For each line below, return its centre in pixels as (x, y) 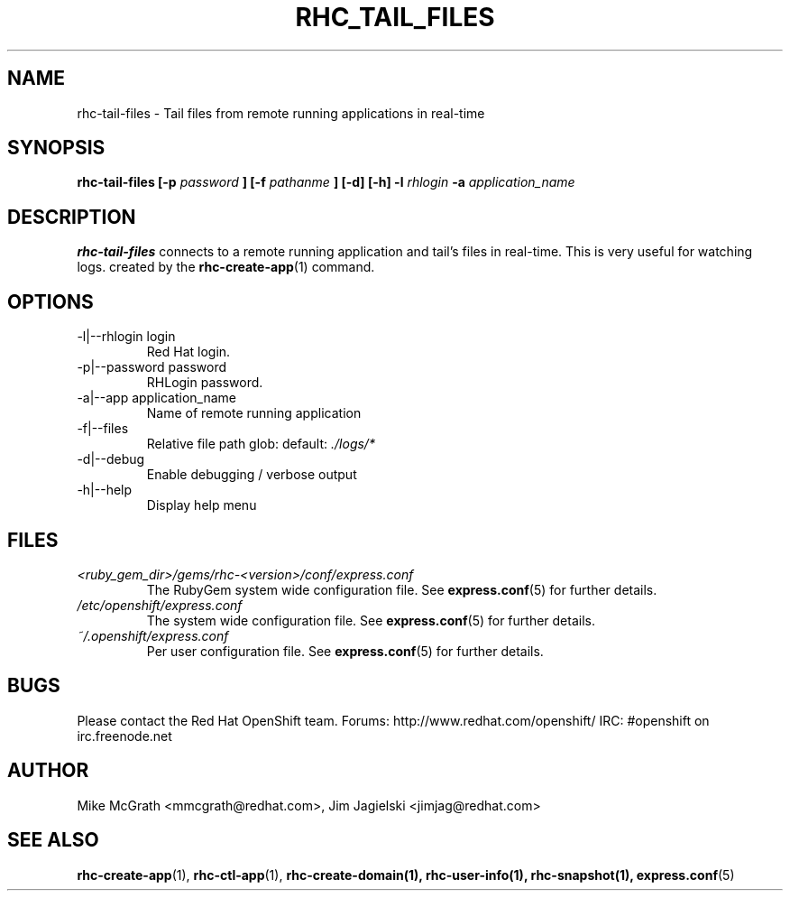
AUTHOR (48, 771)
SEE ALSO (53, 840)
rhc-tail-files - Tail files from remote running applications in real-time (281, 113)
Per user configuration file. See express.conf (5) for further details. (345, 651)
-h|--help (105, 490)
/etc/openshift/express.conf (160, 605)
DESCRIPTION (72, 217)
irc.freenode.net (124, 736)
